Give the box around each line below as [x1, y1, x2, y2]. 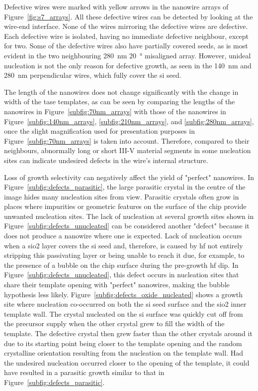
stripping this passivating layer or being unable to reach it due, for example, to [4, 250, 245, 260]
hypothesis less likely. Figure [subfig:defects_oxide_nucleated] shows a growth [4, 289, 243, 299]
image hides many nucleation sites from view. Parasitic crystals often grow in [4, 191, 239, 201]
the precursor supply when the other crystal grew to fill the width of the [4, 318, 225, 329]
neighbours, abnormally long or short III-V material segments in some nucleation [4, 145, 251, 156]
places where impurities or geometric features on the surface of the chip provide [4, 201, 247, 211]
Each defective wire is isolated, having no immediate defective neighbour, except [4, 30, 249, 41]
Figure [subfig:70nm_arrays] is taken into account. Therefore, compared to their [4, 135, 250, 146]
